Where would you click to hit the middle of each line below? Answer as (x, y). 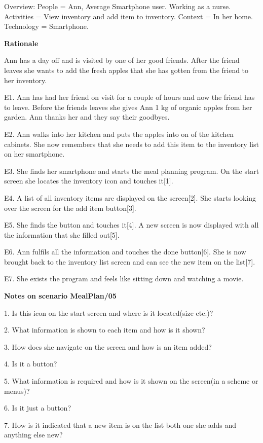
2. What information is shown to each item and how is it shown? (105, 330)
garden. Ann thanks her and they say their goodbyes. (87, 117)
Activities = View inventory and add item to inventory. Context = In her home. (128, 16)
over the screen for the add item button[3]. (70, 208)
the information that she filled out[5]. (62, 234)
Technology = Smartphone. (46, 26)
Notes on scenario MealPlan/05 (60, 296)
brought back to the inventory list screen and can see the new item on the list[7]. (130, 261)
